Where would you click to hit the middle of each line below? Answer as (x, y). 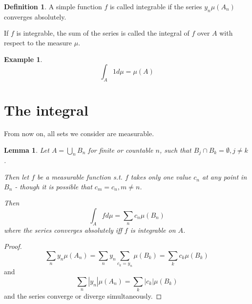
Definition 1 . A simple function (53, 6)
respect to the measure (38, 42)
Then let (17, 177)
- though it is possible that (53, 186)
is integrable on (153, 230)
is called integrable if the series (156, 6)
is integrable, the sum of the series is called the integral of (103, 33)
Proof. (13, 246)
